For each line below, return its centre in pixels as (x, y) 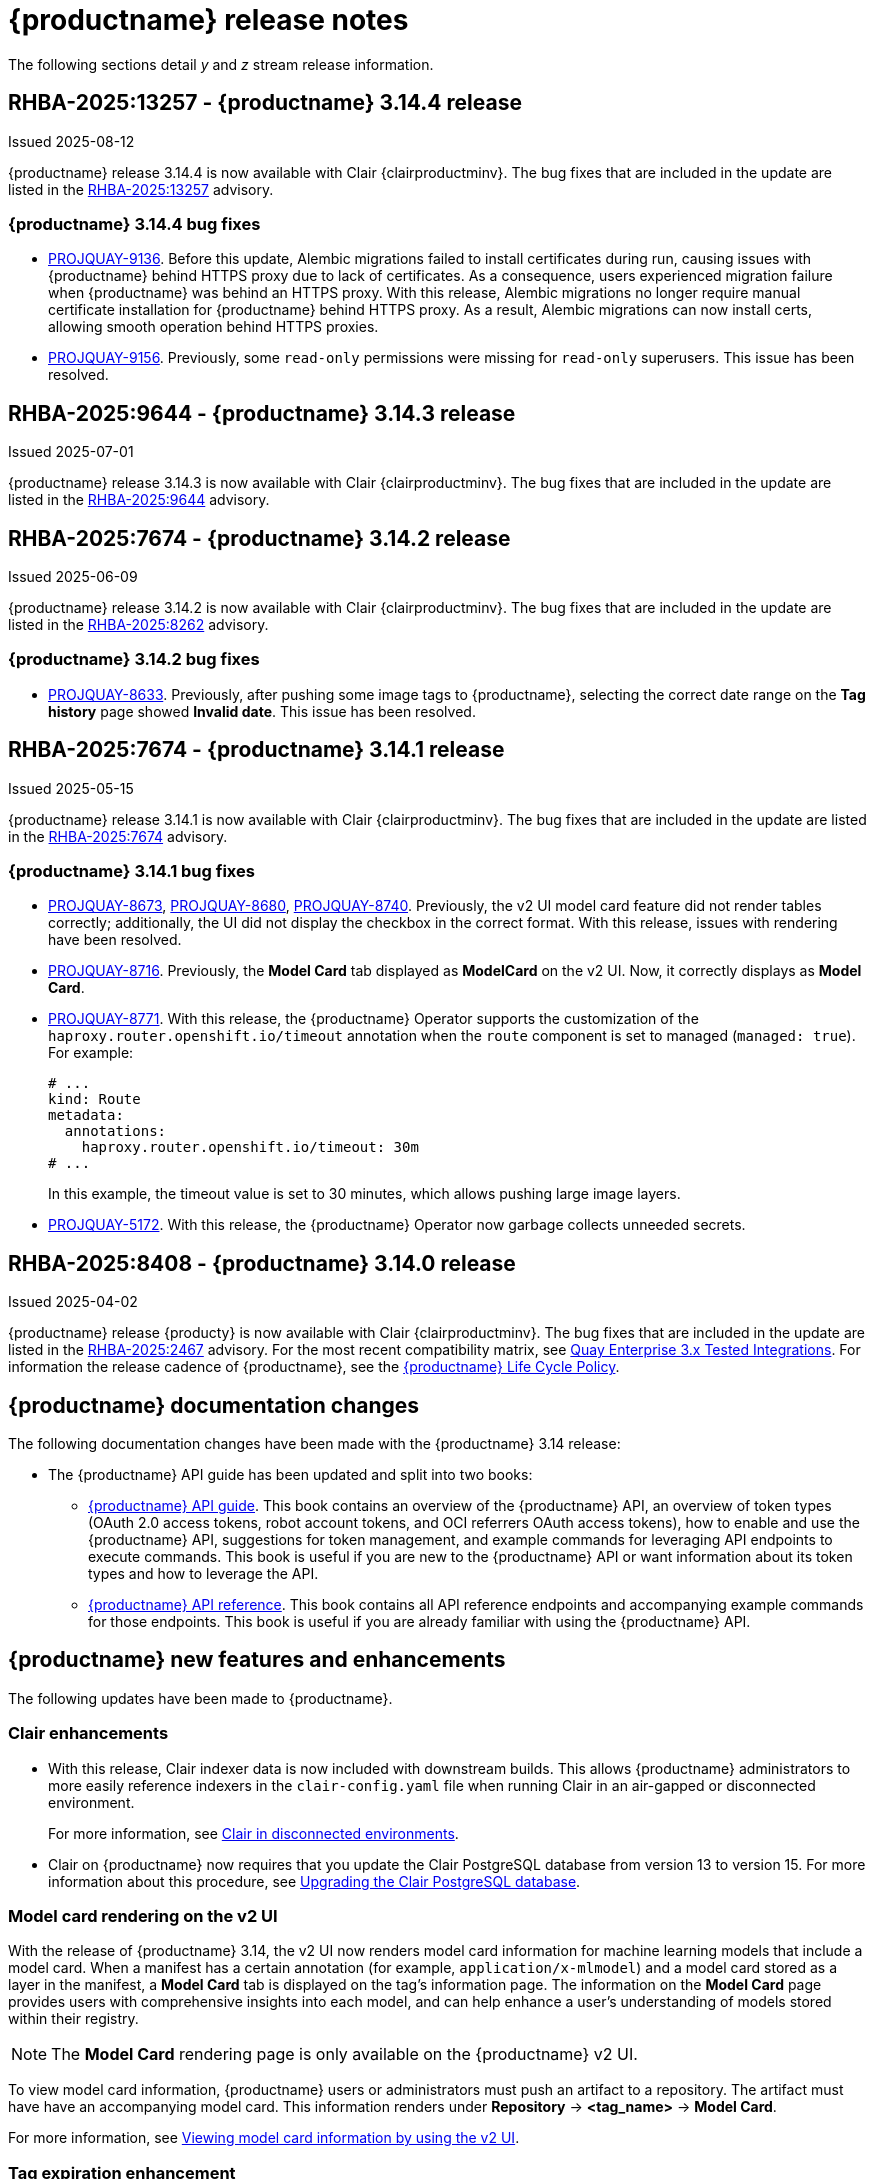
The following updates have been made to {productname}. (200, 1698)
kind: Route (94, 1099)
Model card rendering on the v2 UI (143, 1916)
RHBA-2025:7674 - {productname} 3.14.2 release (259, 538)
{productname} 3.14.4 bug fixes (134, 223)
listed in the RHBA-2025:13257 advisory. (141, 189)
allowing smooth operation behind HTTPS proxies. (213, 327)
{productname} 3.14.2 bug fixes (134, 659)
